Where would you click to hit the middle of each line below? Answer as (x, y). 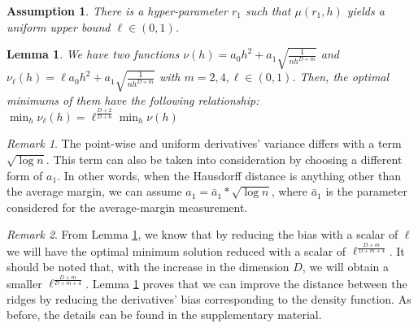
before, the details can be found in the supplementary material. (164, 315)
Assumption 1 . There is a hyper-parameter (117, 11)
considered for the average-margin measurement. (127, 207)
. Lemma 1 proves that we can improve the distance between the (246, 283)
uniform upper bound (59, 26)
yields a (366, 11)
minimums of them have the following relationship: (133, 99)
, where (290, 191)
